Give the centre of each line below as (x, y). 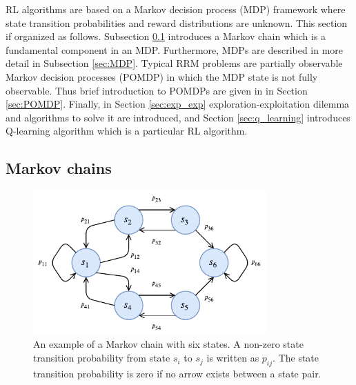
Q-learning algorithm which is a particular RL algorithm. (127, 131)
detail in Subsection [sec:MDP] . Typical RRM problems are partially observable (174, 63)
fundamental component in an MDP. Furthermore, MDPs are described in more (175, 49)
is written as (233, 358)
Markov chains (59, 168)
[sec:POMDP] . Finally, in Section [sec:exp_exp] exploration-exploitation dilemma (178, 104)
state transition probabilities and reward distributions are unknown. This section (177, 22)
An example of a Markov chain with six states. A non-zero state (168, 344)
